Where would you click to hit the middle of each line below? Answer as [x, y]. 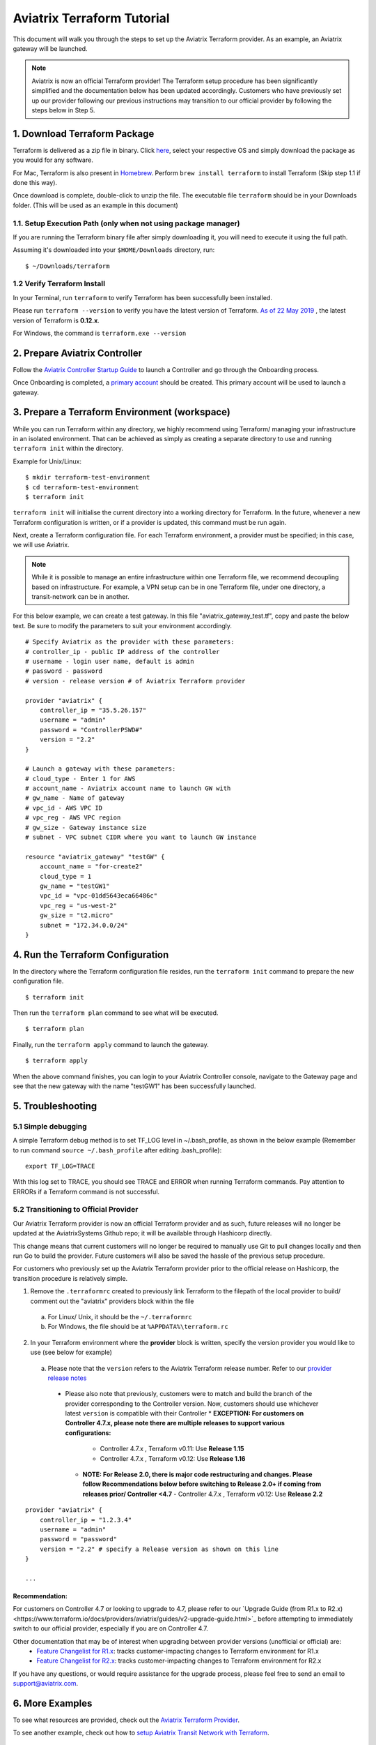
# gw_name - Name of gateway [75, 798]
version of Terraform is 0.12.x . [56, 320]
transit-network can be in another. [80, 597]
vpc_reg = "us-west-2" [78, 905]
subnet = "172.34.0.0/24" [84, 925]
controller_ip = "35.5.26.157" [93, 710]
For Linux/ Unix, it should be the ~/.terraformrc [120, 1316]
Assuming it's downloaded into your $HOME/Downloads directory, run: [114, 250]
